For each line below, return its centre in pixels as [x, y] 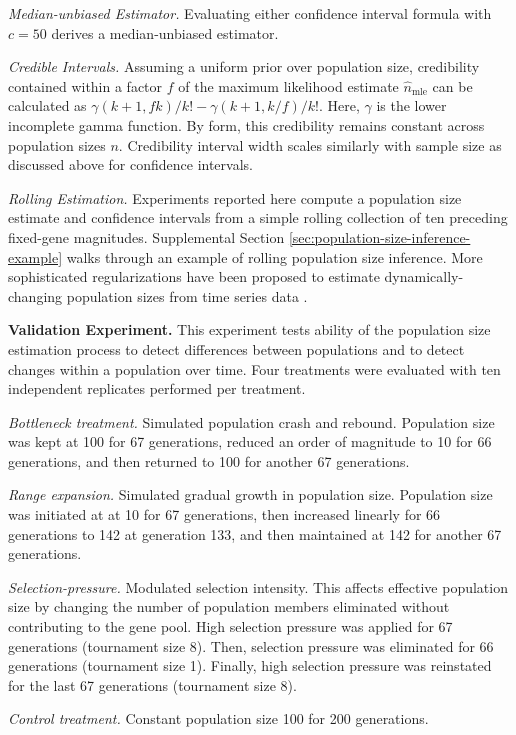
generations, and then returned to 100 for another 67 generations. [209, 460]
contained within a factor [85, 85]
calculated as [47, 105]
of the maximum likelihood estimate [288, 85]
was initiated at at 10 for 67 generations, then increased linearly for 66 [224, 514]
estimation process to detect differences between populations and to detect [236, 348]
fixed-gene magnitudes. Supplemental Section [146, 236]
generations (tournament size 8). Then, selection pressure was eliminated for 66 [251, 645]
